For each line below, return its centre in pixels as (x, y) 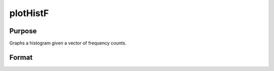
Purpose (23, 31)
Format (21, 57)
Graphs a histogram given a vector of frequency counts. (68, 43)
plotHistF (29, 13)
